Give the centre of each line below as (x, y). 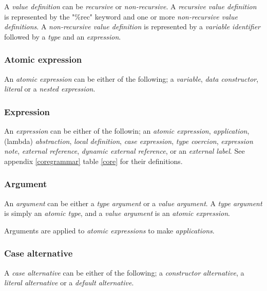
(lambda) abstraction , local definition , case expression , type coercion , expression (129, 141)
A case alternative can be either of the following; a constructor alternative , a (124, 272)
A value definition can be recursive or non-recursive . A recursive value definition (130, 6)
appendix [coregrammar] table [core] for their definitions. (93, 161)
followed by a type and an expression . (63, 36)
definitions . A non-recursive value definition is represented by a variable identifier (132, 26)
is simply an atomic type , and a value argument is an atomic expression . (117, 213)
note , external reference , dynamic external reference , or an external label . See (125, 151)
